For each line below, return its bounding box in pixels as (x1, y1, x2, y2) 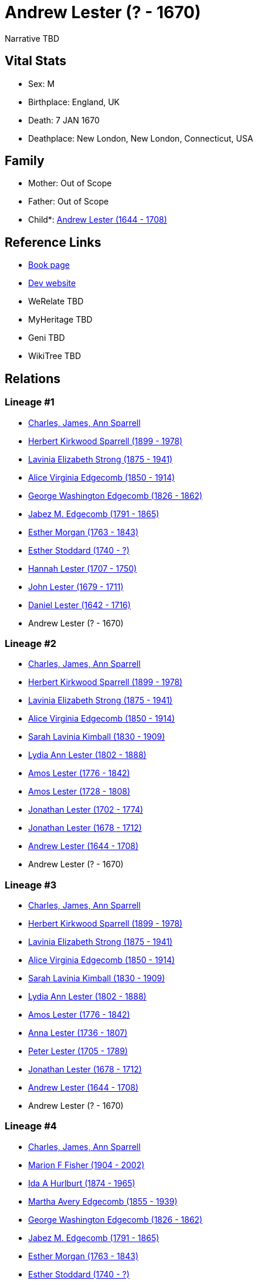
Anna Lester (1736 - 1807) (28, 1028, 128, 1038)
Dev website (28, 278, 76, 289)
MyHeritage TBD (28, 314, 93, 325)
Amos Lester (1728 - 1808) (28, 786, 131, 797)
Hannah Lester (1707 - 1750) (28, 563, 137, 574)
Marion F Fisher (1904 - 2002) (28, 1159, 145, 1170)
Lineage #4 (5, 1120, 57, 1132)
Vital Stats (5, 53, 67, 69)
